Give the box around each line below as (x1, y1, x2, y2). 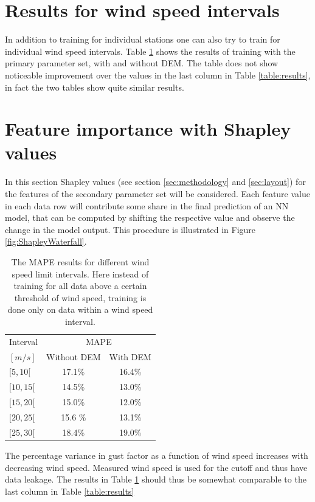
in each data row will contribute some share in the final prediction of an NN (5, 199, 289, 212)
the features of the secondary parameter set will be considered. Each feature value (5, 187, 310, 200)
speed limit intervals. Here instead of (12, 267, 149, 280)
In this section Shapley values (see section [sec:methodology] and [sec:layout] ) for (5, 175, 306, 188)
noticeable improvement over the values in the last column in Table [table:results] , (5, 68, 311, 81)
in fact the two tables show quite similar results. (5, 80, 184, 93)
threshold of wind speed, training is (14, 291, 147, 304)
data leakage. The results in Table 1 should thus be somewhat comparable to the (5, 473, 306, 486)
